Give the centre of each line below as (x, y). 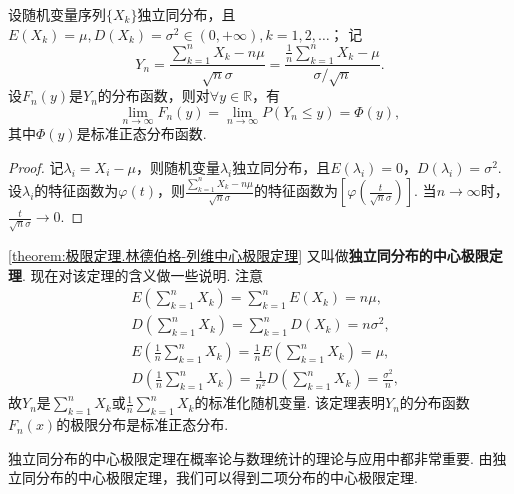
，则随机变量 (177, 166)
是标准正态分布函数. (141, 133)
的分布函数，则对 (153, 95)
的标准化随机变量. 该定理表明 (290, 402)
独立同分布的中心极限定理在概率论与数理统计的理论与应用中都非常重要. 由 (250, 457)
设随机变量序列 (57, 14)
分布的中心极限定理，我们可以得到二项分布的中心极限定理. (226, 477)
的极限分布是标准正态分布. (142, 424)
